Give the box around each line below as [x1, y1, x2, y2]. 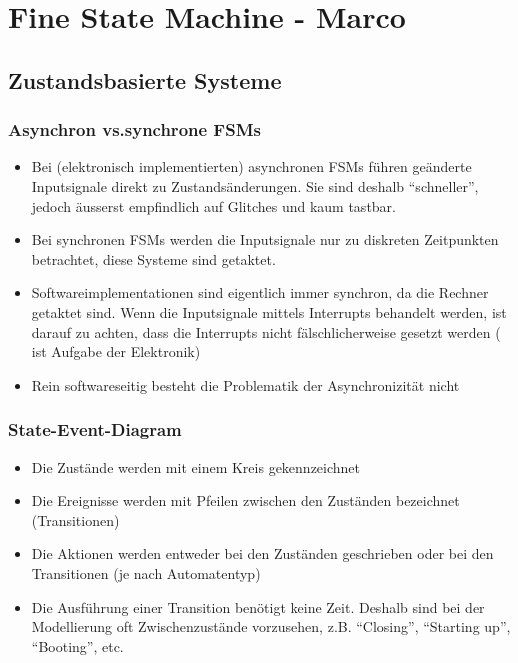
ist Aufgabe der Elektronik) [31, 341, 201, 362]
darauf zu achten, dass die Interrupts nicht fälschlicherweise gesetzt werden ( [31, 321, 501, 342]
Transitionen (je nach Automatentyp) [31, 562, 261, 583]
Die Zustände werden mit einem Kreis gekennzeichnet [31, 456, 361, 477]
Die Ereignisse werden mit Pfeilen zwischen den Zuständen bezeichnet [31, 490, 460, 511]
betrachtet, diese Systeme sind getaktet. [31, 248, 276, 269]
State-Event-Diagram [8, 417, 182, 442]
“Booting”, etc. [31, 635, 124, 656]
